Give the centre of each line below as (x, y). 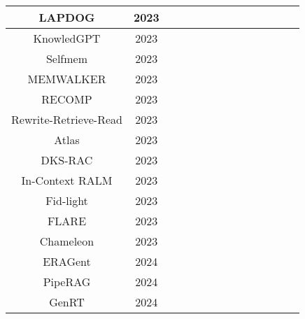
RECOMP (67, 99)
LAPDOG (67, 17)
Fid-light (67, 200)
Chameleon (67, 241)
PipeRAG (67, 282)
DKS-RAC (67, 160)
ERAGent (67, 261)
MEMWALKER (67, 79)
